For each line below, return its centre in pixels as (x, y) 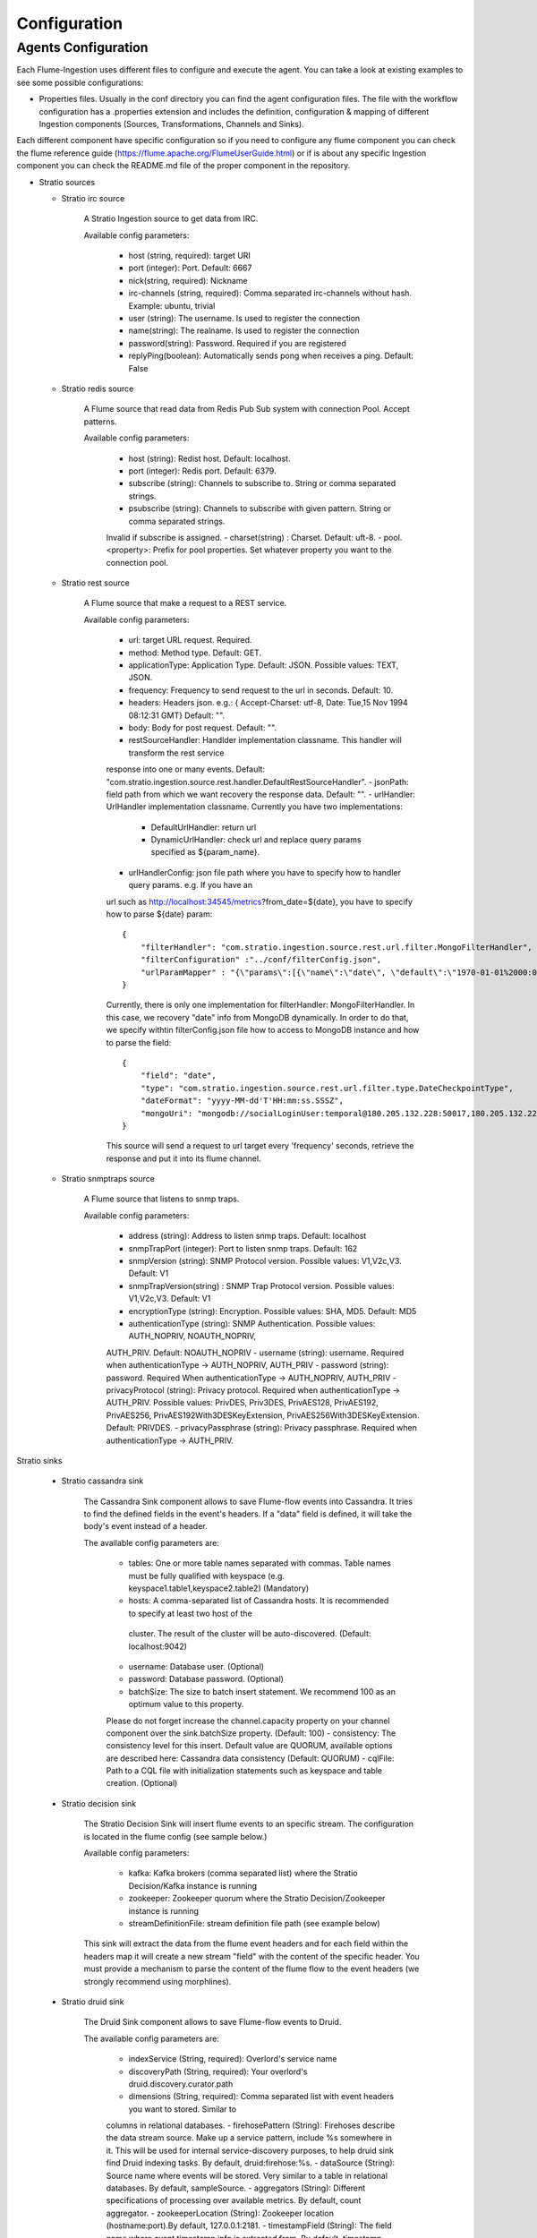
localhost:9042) (158, 1646)
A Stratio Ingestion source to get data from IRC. (171, 218)
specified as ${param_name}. (205, 852)
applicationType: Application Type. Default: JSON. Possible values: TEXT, (264, 665)
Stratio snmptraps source (108, 1179)
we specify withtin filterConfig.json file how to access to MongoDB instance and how (263, 1030)
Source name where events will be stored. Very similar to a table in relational (247, 2175)
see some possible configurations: (80, 82)
